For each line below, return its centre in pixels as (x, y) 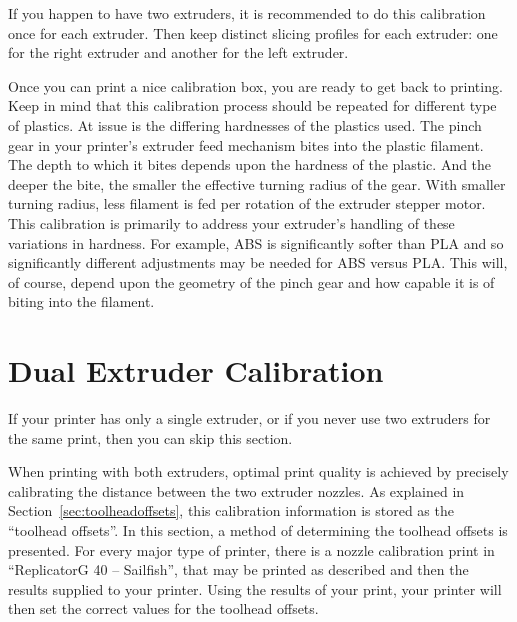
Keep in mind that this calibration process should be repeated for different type (252, 105)
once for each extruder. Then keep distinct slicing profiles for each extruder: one (253, 32)
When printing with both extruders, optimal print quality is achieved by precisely (258, 471)
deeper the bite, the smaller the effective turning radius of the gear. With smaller (257, 183)
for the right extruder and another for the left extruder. (178, 52)
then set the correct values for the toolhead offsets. (163, 608)
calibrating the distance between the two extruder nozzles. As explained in (236, 490)
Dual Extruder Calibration (196, 370)
